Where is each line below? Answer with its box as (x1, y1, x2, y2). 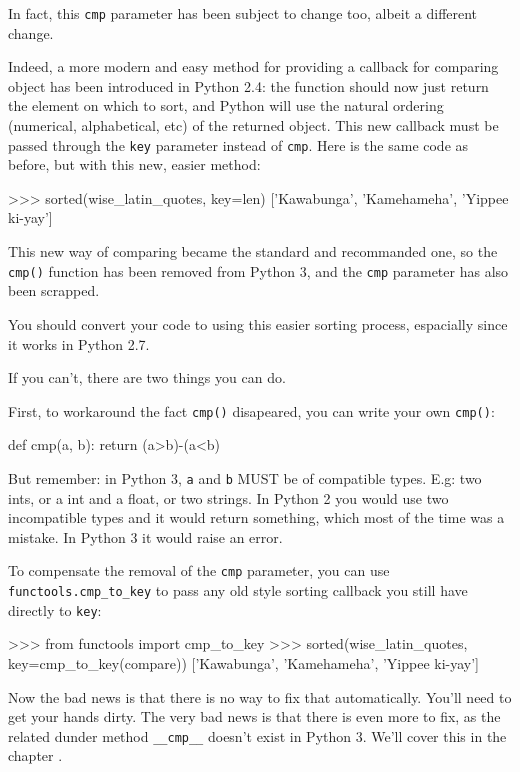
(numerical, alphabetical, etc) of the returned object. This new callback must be (8, 115, 499, 136)
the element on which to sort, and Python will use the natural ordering (8, 95, 444, 116)
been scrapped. (8, 280, 100, 301)
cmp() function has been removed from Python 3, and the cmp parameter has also (8, 260, 509, 281)
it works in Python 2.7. (8, 333, 150, 354)
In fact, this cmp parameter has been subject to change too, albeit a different (8, 3, 478, 23)
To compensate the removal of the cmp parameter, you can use (8, 560, 390, 581)
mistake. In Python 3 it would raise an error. (8, 526, 283, 547)
